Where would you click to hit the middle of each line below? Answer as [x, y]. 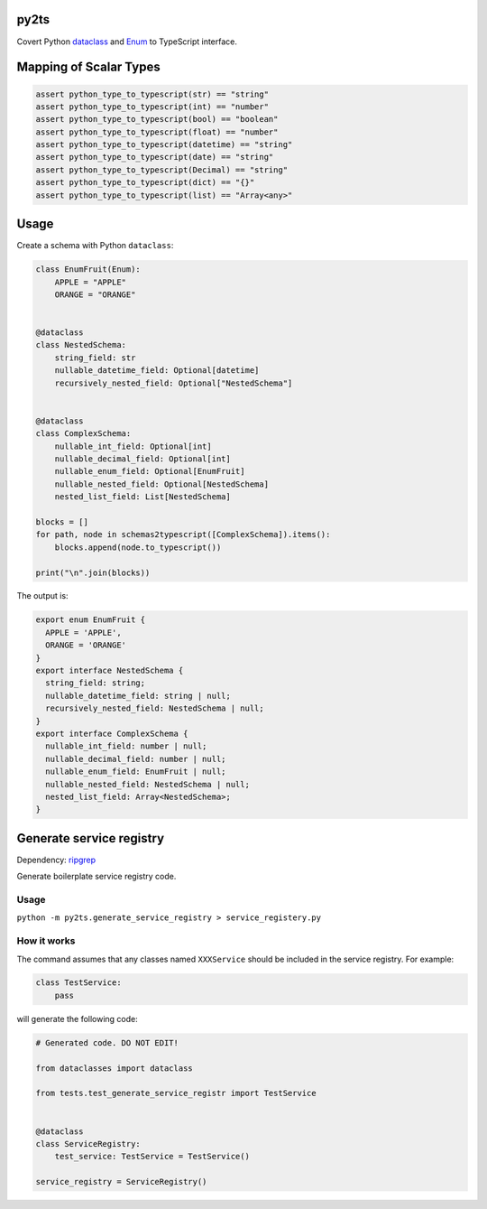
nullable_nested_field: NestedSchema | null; [147, 784]
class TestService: [78, 983]
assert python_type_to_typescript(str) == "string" [152, 94]
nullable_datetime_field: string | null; [138, 696]
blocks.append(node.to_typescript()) [138, 547]
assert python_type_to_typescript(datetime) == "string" [164, 145]
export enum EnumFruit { [91, 620]
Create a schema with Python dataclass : [95, 246]
